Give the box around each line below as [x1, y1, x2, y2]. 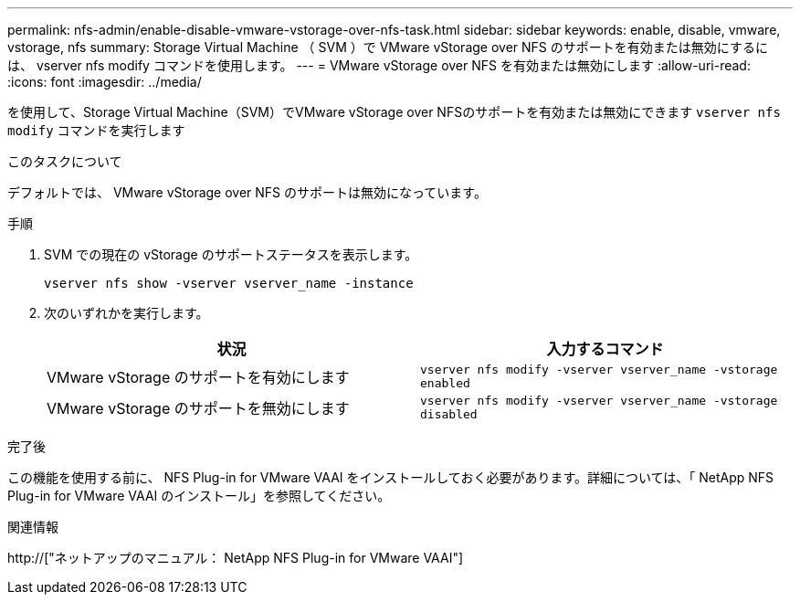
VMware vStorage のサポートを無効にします [47, 399, 350, 417]
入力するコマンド [546, 340, 664, 358]
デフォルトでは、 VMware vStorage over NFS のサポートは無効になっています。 [7, 185, 487, 200]
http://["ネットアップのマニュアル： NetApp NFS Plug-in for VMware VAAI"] [7, 550, 464, 565]
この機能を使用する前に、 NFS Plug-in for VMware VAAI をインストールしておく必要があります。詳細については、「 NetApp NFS [7, 470, 774, 485]
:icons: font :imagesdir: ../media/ [7, 74, 202, 90]
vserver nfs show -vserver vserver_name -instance [44, 276, 414, 290]
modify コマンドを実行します [7, 122, 185, 138]
